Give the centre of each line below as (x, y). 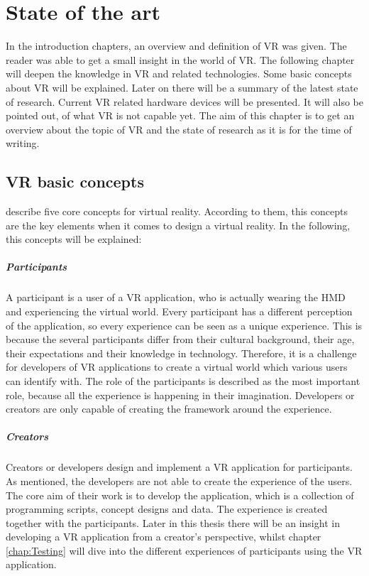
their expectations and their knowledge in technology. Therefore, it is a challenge (181, 353)
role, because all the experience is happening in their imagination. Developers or (180, 395)
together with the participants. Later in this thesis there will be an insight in (173, 522)
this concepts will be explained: (74, 239)
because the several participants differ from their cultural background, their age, (180, 339)
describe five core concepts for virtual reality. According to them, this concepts (177, 211)
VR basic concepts (75, 181)
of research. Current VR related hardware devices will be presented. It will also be (184, 101)
